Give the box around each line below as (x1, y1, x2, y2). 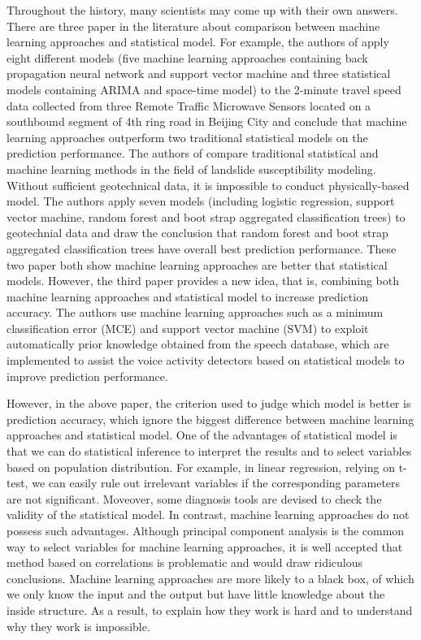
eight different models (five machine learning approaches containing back (7, 49, 368, 66)
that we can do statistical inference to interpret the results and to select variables (7, 443, 412, 460)
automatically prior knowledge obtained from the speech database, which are (7, 335, 389, 352)
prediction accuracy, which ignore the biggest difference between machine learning (7, 410, 414, 427)
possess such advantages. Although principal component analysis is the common (7, 522, 405, 538)
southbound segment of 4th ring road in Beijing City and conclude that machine (7, 113, 407, 130)
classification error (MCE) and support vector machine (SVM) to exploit (7, 319, 369, 336)
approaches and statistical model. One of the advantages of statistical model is (7, 426, 397, 443)
